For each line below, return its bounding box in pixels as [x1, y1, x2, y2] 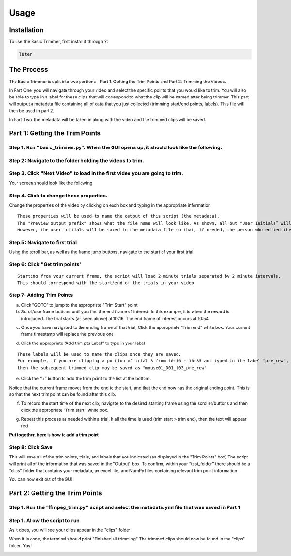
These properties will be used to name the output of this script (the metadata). [17, 213, 220, 219]
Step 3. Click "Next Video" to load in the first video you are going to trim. [9, 170, 184, 177]
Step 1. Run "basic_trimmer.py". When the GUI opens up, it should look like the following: [9, 144, 223, 151]
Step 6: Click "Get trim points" [9, 261, 82, 268]
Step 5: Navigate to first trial [9, 239, 77, 245]
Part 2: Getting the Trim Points [9, 489, 102, 497]
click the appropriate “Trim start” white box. [21, 407, 109, 413]
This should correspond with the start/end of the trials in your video [17, 280, 194, 286]
